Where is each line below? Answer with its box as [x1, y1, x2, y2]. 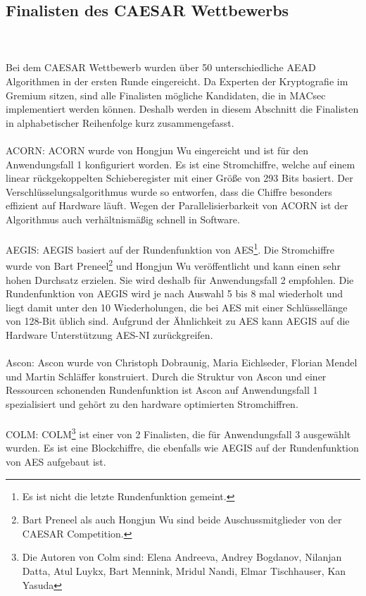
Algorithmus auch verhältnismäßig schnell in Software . [6, 211, 240, 226]
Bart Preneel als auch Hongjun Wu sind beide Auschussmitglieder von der [22, 512, 342, 527]
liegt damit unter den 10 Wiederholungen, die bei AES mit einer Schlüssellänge [6, 299, 348, 314]
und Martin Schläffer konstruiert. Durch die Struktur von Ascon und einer [6, 368, 327, 383]
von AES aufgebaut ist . [6, 454, 106, 468]
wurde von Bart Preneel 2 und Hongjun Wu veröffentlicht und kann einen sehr [6, 256, 341, 273]
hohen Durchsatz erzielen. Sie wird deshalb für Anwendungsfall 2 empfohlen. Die [6, 272, 354, 287]
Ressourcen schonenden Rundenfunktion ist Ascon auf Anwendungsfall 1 [6, 383, 318, 397]
